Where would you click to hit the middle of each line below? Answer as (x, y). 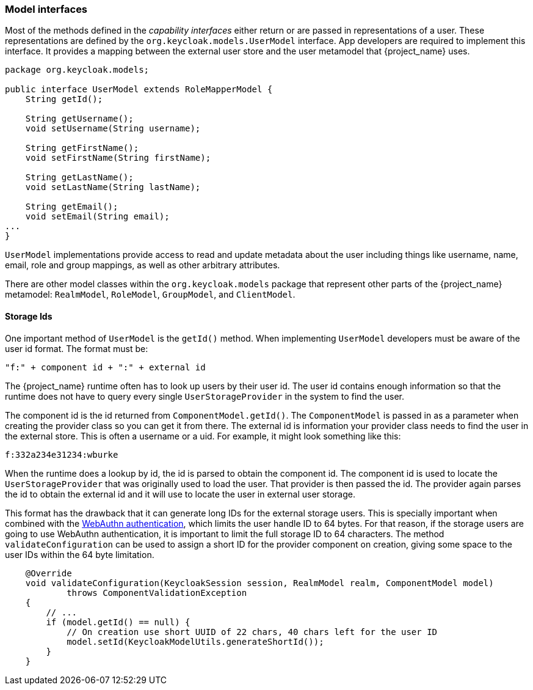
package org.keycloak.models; (77, 70)
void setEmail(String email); (97, 217)
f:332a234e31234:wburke (62, 454)
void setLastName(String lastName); (113, 187)
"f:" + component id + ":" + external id (105, 367)
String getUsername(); (79, 119)
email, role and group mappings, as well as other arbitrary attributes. (143, 265)
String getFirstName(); (82, 148)
